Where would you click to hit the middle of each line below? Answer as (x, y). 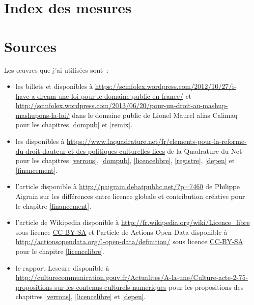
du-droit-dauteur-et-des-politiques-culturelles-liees (90, 151)
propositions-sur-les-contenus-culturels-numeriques (91, 287)
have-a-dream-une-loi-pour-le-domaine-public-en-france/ (99, 96)
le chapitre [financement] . (53, 206)
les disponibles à (40, 141)
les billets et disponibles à (54, 86)
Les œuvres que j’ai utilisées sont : (56, 69)
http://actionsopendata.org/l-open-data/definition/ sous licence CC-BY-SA (129, 241)
